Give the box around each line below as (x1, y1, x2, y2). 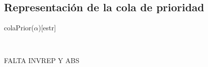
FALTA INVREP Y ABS (4, 55, 80, 66)
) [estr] (38, 22, 56, 33)
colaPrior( (4, 22, 34, 33)
